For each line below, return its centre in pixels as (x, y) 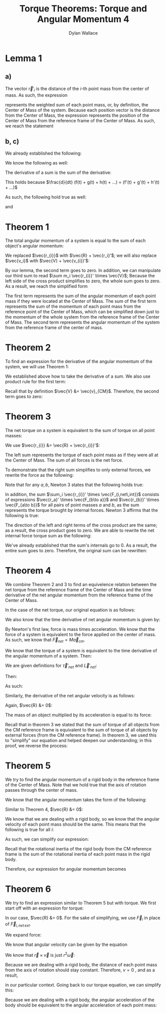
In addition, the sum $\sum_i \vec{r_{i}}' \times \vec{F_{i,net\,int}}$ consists (82, 495)
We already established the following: (43, 153)
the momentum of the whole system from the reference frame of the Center (83, 317)
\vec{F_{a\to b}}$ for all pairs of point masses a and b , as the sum (72, 505)
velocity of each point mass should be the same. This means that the (76, 824)
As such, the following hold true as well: (46, 197)
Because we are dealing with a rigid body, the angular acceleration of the (80, 1000)
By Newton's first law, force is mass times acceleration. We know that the (80, 629)
